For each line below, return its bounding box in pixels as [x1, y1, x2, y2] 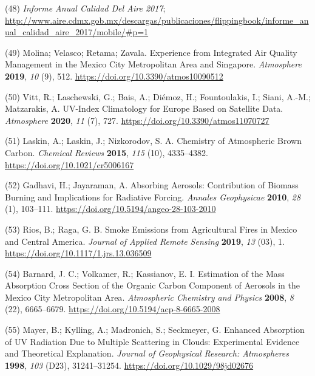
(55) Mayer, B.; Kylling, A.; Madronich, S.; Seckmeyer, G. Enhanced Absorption [5, 323, 305, 336]
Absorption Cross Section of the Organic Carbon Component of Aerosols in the [5, 279, 300, 292]
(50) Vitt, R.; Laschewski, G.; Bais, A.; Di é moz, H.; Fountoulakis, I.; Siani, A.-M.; [5, 90, 311, 103]
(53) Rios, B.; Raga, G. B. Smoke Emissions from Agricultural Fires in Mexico [5, 222, 297, 235]
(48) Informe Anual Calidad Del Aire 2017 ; [5, 2, 166, 14]
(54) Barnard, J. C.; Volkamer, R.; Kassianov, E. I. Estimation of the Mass [5, 267, 285, 279]
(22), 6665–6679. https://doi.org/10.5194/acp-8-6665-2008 [5, 303, 220, 315]
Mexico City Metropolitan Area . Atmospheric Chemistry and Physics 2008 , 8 [5, 290, 294, 303]
